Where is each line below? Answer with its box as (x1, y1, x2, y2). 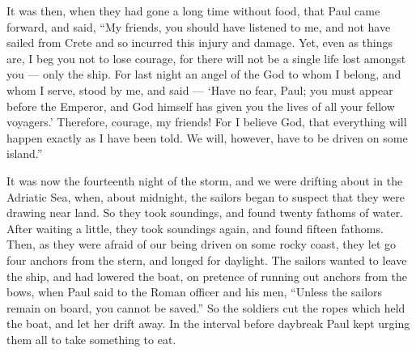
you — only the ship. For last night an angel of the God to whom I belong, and (6, 66, 401, 83)
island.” (6, 145, 43, 162)
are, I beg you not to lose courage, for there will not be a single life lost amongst (6, 49, 406, 66)
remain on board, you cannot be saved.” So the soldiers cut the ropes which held (6, 299, 405, 316)
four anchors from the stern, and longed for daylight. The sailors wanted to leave (6, 251, 407, 268)
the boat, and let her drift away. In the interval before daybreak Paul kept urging (6, 315, 410, 332)
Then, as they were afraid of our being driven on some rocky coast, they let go (6, 236, 397, 253)
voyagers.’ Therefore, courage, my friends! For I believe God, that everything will (6, 113, 407, 130)
